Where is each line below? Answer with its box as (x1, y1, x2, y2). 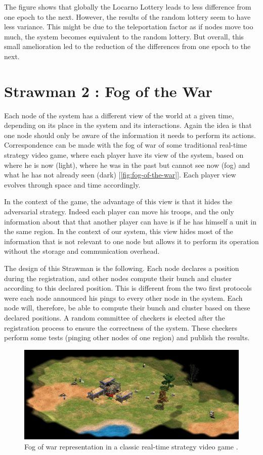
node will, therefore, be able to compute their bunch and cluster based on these (4, 302, 250, 313)
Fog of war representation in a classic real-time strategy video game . (24, 441, 238, 451)
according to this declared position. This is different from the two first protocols (4, 283, 252, 293)
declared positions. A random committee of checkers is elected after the (4, 312, 225, 323)
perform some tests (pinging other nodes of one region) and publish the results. (4, 332, 250, 343)
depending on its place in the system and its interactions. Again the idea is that (4, 120, 252, 130)
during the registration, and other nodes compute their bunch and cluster (4, 272, 232, 283)
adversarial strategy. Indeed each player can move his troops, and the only (4, 206, 234, 217)
